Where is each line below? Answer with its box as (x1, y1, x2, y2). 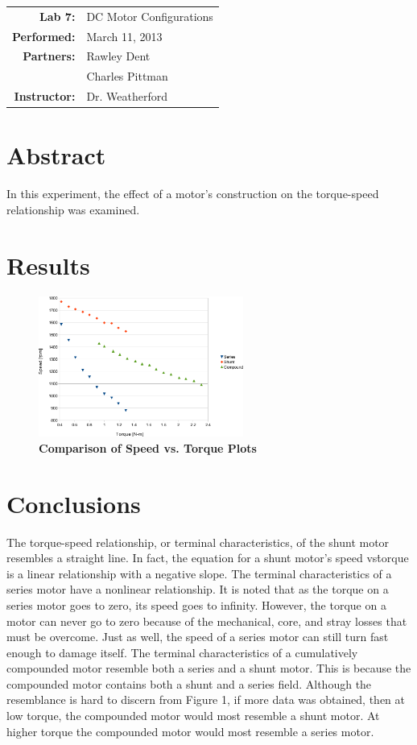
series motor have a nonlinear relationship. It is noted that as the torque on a (6, 581, 389, 598)
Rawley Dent (86, 48, 151, 64)
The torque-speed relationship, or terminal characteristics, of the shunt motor (6, 533, 390, 550)
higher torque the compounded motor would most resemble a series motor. (6, 722, 374, 739)
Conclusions (6, 486, 141, 519)
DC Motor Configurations (86, 7, 213, 24)
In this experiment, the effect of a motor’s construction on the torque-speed (6, 185, 379, 202)
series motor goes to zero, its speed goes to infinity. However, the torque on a (6, 596, 386, 613)
